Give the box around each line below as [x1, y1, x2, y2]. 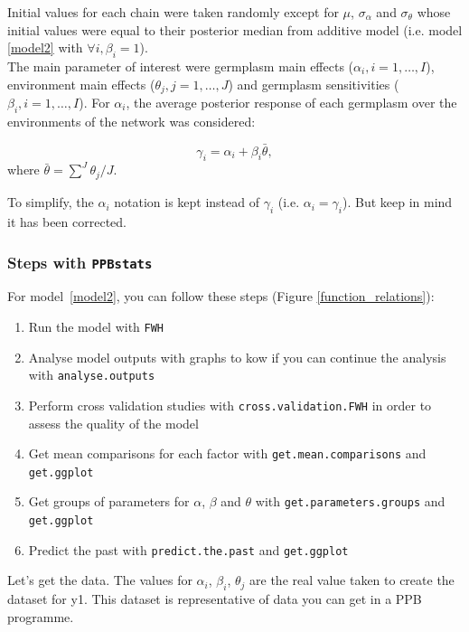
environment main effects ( [7, 74, 155, 93]
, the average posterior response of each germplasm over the [126, 93, 457, 112]
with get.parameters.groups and [255, 492, 446, 511]
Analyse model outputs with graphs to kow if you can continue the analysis [28, 347, 446, 366]
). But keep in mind [342, 193, 453, 212]
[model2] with [7, 38, 83, 57]
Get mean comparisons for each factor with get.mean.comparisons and [28, 444, 427, 463]
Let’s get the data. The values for [7, 571, 192, 590]
